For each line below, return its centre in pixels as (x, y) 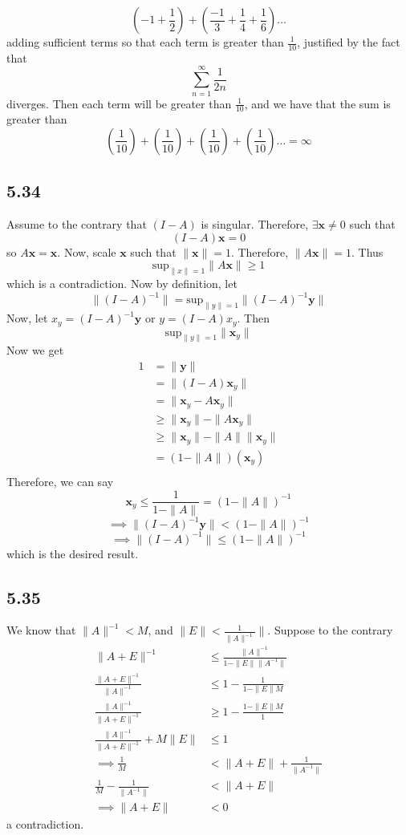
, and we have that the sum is (317, 103)
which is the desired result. (73, 553)
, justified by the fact (349, 42)
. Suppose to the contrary (330, 630)
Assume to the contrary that (77, 224)
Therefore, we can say (60, 481)
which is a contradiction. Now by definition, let (122, 284)
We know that (41, 630)
